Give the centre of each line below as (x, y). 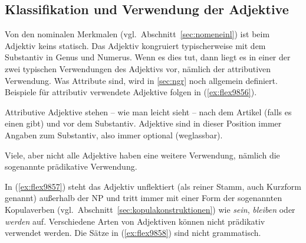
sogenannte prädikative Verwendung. (71, 166)
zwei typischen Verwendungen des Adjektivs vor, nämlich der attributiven (138, 68)
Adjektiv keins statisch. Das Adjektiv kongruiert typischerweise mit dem (135, 45)
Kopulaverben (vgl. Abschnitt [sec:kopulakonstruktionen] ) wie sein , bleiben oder (150, 209)
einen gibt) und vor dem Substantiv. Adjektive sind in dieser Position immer (143, 123)
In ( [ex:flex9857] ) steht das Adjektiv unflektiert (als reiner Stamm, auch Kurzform (153, 186)
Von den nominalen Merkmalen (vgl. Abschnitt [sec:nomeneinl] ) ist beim (137, 34)
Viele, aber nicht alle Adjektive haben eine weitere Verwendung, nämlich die (142, 155)
